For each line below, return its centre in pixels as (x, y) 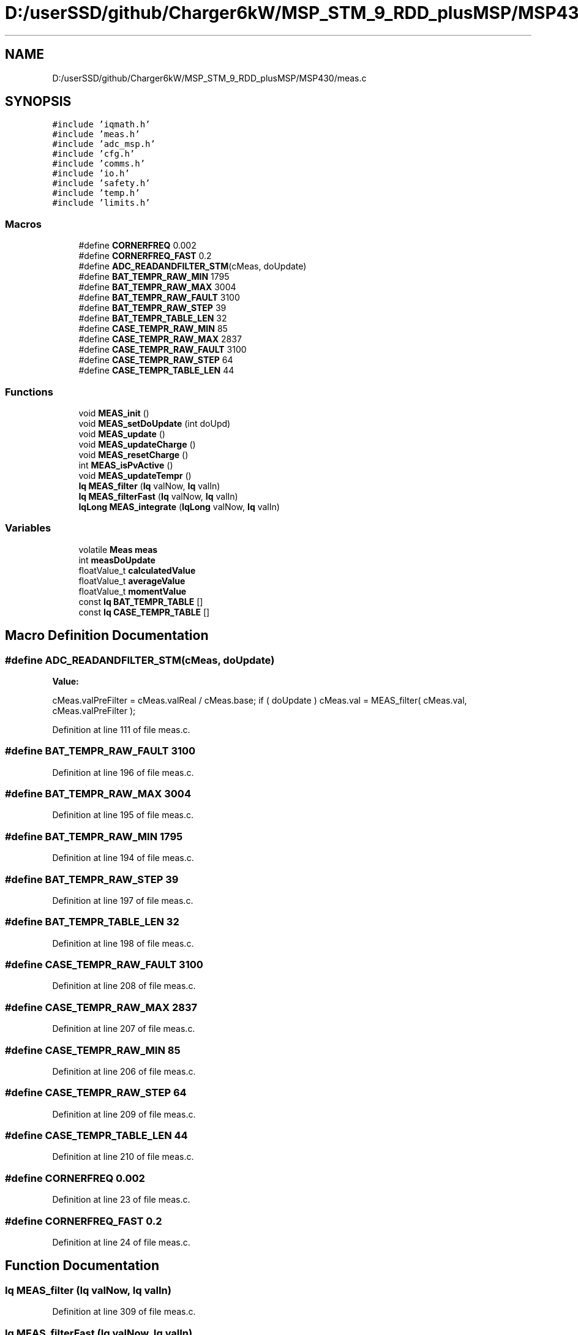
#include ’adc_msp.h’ (104, 144)
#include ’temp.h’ (96, 193)
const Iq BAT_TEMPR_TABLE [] (141, 601)
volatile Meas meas (118, 549)
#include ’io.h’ (91, 174)
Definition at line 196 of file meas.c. (123, 772)
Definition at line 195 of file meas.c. (123, 815)
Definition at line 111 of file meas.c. (121, 729)
